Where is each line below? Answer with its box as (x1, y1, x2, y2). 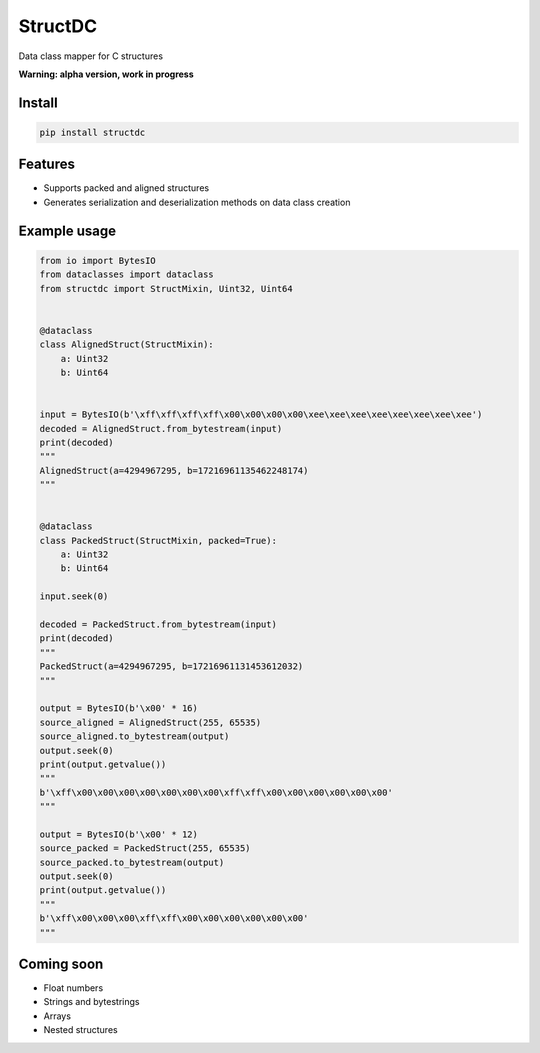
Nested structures (43, 1024, 119, 1036)
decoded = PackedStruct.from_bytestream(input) (39, 618, 277, 630)
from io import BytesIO (39, 255, 157, 266)
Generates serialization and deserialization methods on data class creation (43, 196, 351, 208)
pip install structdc (39, 126, 146, 138)
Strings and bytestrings (43, 996, 140, 1008)
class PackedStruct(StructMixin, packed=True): (39, 535, 277, 546)
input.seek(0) (39, 591, 109, 602)
